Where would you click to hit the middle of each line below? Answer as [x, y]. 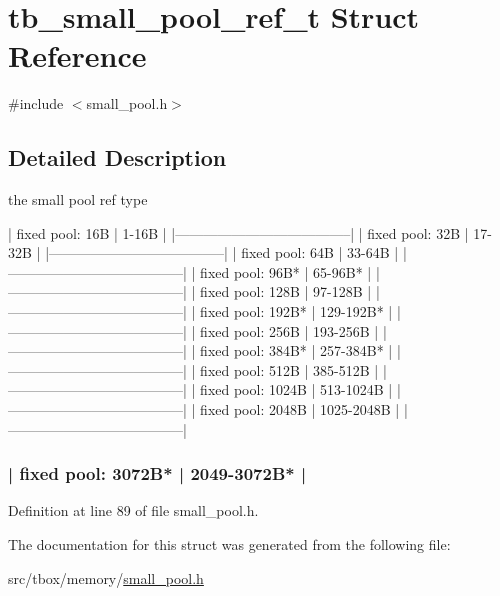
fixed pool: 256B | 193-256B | [289, 330]
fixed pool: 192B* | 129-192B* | [296, 311]
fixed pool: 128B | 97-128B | [286, 291]
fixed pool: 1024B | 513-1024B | [296, 389]
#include [36, 103]
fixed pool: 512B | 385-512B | [289, 369]
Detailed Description [117, 157]
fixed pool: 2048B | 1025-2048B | [300, 409]
